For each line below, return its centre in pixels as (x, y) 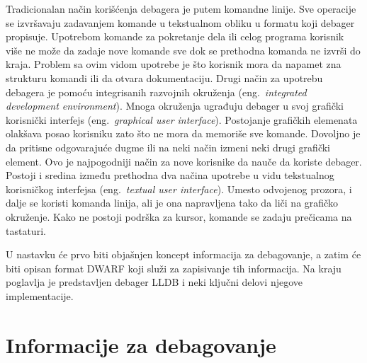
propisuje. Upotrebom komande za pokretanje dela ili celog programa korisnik (175, 36)
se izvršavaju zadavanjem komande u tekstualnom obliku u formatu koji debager (180, 22)
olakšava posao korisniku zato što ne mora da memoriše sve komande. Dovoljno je (183, 133)
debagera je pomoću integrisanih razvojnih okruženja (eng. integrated (156, 92)
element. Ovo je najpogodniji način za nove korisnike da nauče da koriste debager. (184, 161)
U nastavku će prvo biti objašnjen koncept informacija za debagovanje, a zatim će (183, 254)
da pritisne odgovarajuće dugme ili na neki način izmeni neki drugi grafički (168, 147)
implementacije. (40, 295)
